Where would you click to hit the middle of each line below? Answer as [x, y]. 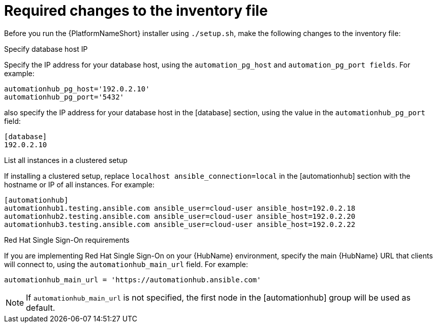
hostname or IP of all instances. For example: [79, 184]
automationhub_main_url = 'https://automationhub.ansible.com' [133, 280]
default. [41, 307]
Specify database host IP [46, 49]
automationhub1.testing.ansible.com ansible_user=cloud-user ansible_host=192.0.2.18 [180, 208]
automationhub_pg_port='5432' [64, 97]
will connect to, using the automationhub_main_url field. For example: [126, 264]
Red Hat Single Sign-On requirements [67, 240]
